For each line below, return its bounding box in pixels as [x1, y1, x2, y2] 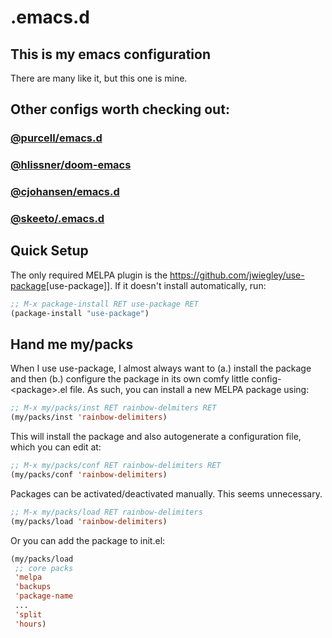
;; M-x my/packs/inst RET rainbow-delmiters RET [10, 403, 217, 413]
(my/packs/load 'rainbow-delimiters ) [10, 516, 168, 526]
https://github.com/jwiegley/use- [169, 269, 305, 281]
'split [14, 609, 43, 620]
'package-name [14, 591, 74, 601]
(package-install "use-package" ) [10, 308, 150, 318]
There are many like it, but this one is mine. [10, 72, 188, 84]
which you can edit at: [10, 441, 102, 453]
